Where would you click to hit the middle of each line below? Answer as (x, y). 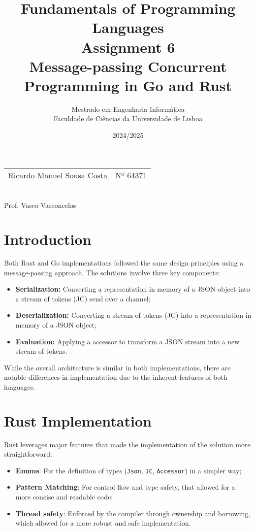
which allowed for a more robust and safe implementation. (103, 523)
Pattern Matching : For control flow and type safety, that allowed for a (125, 487)
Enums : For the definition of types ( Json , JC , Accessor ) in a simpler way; (128, 470)
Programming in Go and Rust (128, 85)
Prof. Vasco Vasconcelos (40, 205)
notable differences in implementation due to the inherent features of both (116, 377)
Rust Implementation (78, 420)
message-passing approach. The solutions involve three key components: (112, 272)
